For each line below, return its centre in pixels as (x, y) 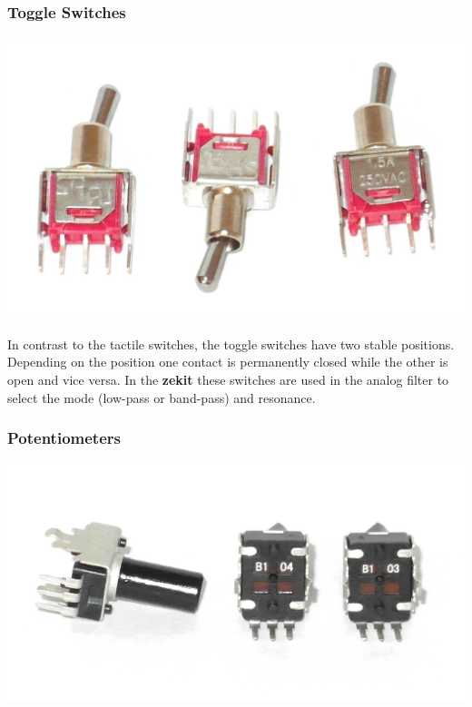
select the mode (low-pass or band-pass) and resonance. (162, 397)
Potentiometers (64, 438)
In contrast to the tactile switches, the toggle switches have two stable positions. (231, 344)
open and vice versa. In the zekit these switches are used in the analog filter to (228, 380)
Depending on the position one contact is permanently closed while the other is (228, 362)
